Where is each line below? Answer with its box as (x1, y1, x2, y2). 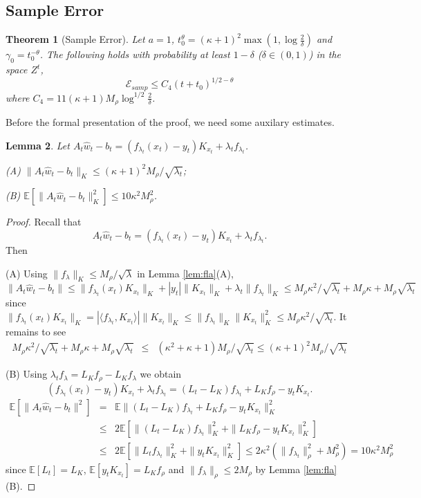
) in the (308, 47, 341, 62)
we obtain (140, 367, 182, 381)
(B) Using (6, 367, 48, 381)
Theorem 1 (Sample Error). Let (6, 32, 145, 46)
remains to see (6, 324, 66, 338)
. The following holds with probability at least (39, 47, 230, 62)
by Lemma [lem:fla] (255, 461, 337, 476)
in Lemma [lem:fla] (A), (137, 266, 234, 280)
